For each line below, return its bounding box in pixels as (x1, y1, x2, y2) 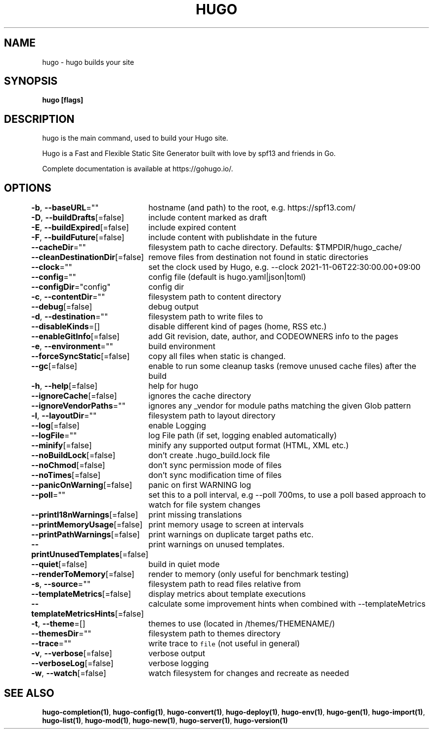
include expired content (148, 222, 236, 233)
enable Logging (148, 420, 206, 431)
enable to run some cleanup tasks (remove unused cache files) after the (148, 361, 417, 371)
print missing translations (148, 510, 242, 520)
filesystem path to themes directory (148, 628, 281, 639)
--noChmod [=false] (31, 460, 105, 471)
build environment (148, 341, 216, 352)
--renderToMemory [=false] (31, 569, 134, 579)
